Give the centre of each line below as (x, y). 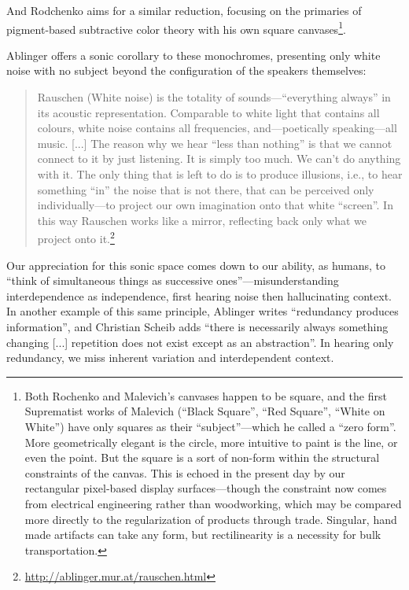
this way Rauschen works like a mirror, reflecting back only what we (202, 220)
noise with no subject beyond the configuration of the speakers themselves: (186, 70)
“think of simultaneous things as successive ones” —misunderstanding (173, 280)
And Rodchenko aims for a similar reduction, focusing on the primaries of (184, 10)
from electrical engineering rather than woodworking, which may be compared (213, 503)
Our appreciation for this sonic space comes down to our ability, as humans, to (196, 265)
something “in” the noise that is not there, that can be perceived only (206, 189)
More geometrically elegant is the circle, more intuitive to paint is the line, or (211, 442)
